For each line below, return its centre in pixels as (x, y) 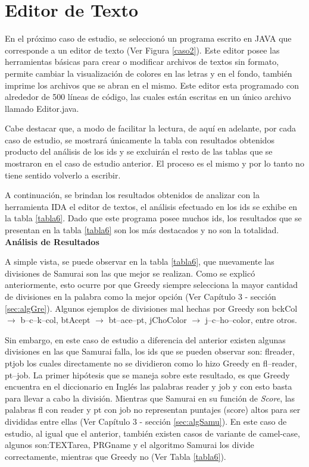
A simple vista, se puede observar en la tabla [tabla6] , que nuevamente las (140, 261)
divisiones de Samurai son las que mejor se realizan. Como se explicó (130, 273)
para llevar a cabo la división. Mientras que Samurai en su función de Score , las (150, 398)
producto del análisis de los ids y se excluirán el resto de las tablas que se (139, 151)
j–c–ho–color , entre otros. (251, 320)
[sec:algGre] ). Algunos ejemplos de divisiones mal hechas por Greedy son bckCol (151, 308)
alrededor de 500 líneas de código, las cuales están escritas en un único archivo (148, 97)
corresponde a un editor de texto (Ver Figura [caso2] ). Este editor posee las (142, 50)
